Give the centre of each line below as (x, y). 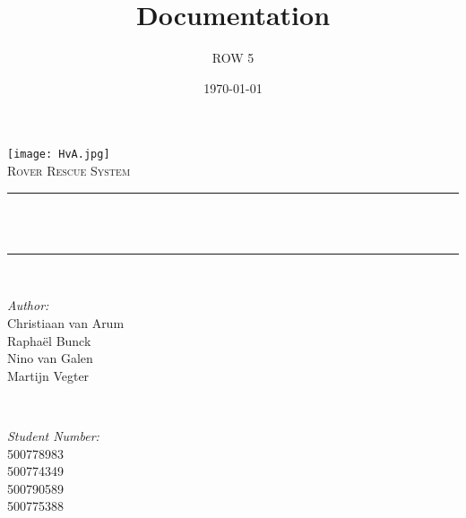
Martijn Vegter (48, 375)
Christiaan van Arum (66, 322)
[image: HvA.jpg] (59, 155)
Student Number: (53, 435)
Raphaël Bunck (49, 340)
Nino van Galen (50, 358)
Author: (28, 305)
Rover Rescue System (69, 170)
